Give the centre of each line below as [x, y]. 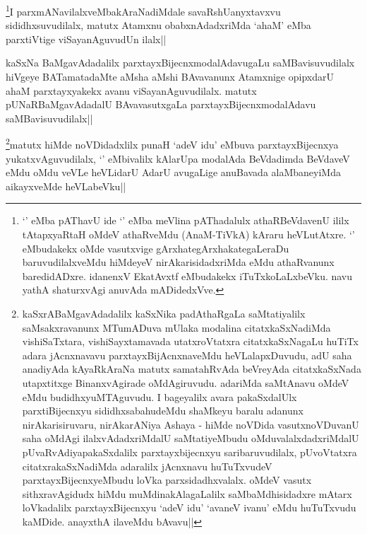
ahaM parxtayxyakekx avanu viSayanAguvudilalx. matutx [131, 90]
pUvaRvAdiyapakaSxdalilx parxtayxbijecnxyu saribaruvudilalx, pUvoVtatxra [189, 452]
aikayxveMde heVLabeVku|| [66, 186]
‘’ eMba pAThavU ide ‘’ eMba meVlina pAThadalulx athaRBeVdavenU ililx [186, 220]
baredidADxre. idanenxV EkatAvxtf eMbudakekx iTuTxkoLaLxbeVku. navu [187, 275]
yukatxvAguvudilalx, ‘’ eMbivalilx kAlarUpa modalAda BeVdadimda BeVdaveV [178, 158]
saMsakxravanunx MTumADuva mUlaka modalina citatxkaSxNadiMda [176, 327]
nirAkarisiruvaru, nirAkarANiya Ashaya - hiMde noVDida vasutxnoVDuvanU [191, 424]
